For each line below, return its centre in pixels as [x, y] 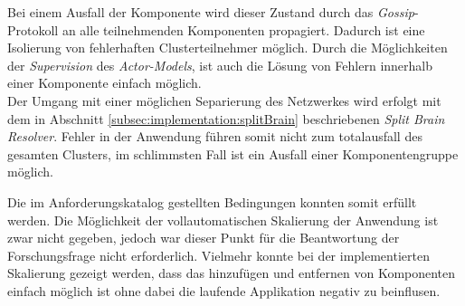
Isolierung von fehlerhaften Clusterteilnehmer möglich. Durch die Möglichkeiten [228, 48]
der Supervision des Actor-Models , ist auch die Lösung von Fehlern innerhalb [220, 65]
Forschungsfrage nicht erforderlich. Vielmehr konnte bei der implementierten [218, 255]
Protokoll [33, 29]
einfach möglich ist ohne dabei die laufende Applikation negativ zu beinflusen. [224, 290]
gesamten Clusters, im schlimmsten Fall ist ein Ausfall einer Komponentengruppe [233, 153]
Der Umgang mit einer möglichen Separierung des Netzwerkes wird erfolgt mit [224, 100]
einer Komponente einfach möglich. [104, 83]
